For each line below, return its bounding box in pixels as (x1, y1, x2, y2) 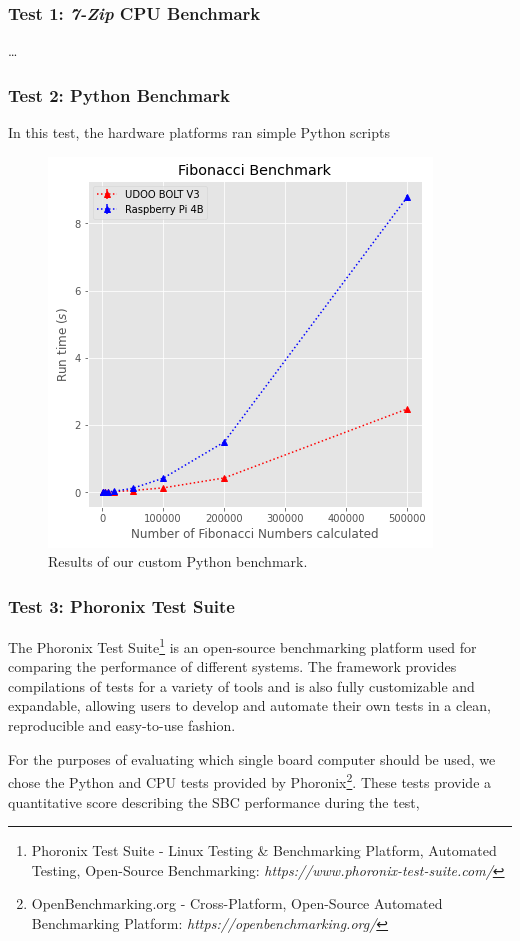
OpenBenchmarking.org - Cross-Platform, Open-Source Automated (31, 893, 443, 914)
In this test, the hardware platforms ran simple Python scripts (8, 122, 390, 143)
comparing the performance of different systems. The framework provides (8, 656, 457, 677)
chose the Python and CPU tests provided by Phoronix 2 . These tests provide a (8, 769, 492, 792)
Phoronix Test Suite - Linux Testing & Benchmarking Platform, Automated (31, 840, 497, 861)
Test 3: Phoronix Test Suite (8, 593, 235, 618)
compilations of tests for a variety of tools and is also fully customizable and (8, 675, 475, 696)
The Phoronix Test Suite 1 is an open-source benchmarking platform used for (8, 634, 477, 657)
